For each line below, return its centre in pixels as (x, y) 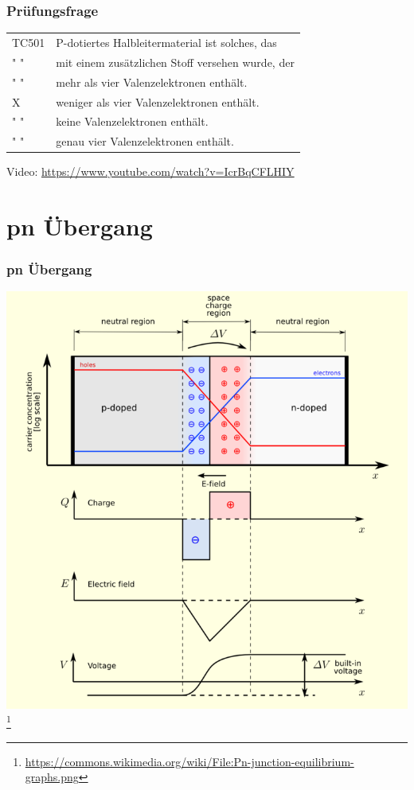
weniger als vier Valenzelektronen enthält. (158, 101)
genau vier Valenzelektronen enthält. (145, 141)
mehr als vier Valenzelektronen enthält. (152, 82)
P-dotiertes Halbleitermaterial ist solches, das (166, 42)
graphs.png (52, 777)
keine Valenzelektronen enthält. (132, 121)
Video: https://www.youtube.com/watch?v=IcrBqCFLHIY (150, 171)
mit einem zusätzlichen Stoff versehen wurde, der (175, 62)
